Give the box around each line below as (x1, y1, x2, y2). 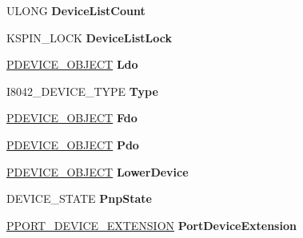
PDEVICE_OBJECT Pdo (6, 136, 139, 153)
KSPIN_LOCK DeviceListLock (6, 29, 172, 46)
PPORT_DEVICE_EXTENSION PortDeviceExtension (6, 216, 297, 233)
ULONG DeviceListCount (6, 2, 146, 18)
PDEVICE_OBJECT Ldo (6, 56, 138, 73)
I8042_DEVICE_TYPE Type (6, 82, 158, 99)
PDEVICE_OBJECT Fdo (6, 109, 138, 126)
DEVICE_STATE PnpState (6, 190, 152, 207)
